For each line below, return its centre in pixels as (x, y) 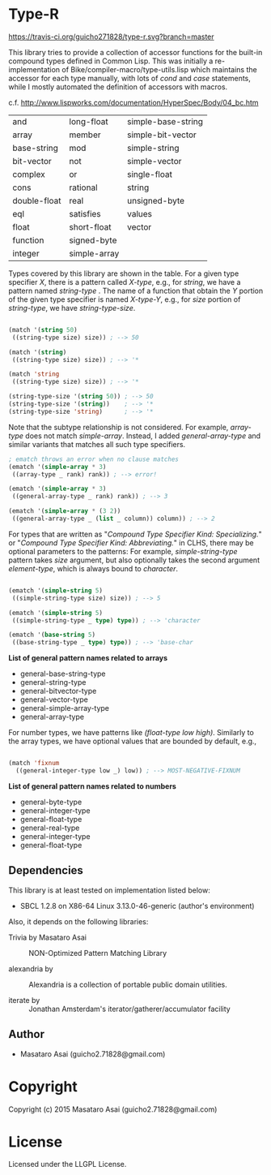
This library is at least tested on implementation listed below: (109, 890)
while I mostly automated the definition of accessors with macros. (118, 87)
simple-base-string (165, 121)
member (85, 135)
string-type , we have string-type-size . (72, 308)
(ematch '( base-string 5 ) (52, 635)
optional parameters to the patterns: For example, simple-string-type (123, 551)
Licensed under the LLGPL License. (68, 1164)
